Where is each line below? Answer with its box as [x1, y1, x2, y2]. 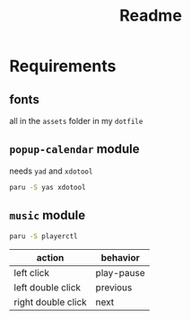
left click [13, 267, 49, 280]
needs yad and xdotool [9, 165, 93, 176]
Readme [119, 5, 182, 26]
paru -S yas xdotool [9, 182, 87, 191]
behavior [100, 252, 141, 264]
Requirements [9, 56, 117, 76]
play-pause [95, 267, 145, 280]
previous [95, 281, 133, 294]
